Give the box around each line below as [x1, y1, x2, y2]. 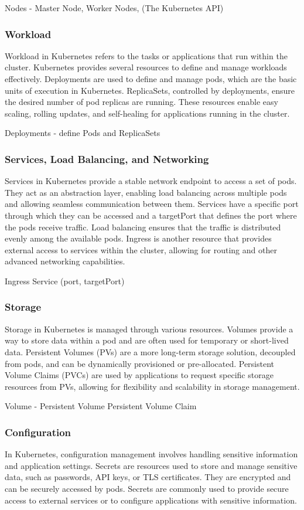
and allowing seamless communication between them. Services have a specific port [5, 198, 299, 210]
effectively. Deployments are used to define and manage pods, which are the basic [5, 73, 297, 84]
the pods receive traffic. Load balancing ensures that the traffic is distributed [5, 220, 281, 233]
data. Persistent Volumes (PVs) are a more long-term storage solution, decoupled [5, 345, 296, 358]
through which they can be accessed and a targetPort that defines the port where [5, 209, 297, 221]
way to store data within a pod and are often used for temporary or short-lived [5, 334, 289, 346]
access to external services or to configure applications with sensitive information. [5, 494, 297, 506]
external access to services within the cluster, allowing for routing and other [5, 243, 277, 256]
